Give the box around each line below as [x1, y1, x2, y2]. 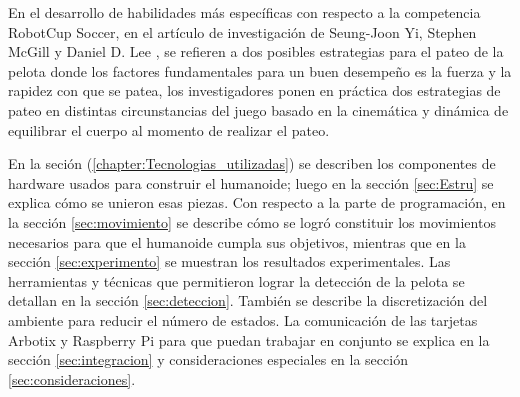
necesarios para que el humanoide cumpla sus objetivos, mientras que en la [8, 231, 466, 252]
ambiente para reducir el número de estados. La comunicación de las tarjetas [8, 309, 478, 330]
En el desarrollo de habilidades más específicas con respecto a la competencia [8, 2, 481, 22]
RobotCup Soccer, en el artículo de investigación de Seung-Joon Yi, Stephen [8, 21, 477, 42]
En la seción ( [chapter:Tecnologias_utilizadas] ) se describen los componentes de [8, 153, 496, 174]
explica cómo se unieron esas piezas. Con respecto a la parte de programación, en [8, 192, 506, 213]
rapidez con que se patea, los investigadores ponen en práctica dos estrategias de [8, 80, 501, 101]
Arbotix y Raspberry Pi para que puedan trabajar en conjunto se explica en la [8, 329, 490, 350]
